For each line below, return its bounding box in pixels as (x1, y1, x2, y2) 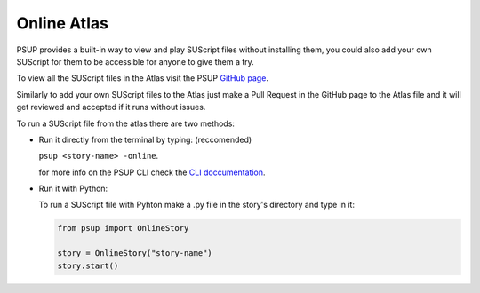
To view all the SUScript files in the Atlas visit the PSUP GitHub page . (16, 73, 268, 83)
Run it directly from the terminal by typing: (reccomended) (38, 134, 252, 145)
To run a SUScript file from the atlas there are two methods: (16, 118, 236, 129)
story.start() (57, 260, 119, 271)
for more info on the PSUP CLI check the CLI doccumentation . (38, 167, 266, 178)
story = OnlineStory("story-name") (57, 249, 212, 258)
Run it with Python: (38, 183, 108, 194)
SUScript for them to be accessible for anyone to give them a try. (16, 56, 255, 67)
